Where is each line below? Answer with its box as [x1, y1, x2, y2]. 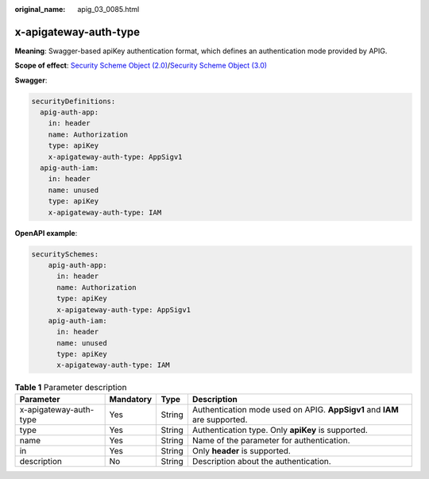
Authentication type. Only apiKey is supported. [191, 424, 369, 435]
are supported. [191, 414, 248, 425]
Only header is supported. [191, 445, 292, 456]
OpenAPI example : [14, 228, 78, 238]
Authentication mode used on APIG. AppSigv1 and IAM [191, 404, 399, 415]
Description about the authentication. [191, 455, 331, 466]
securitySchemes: [31, 249, 99, 258]
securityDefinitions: [31, 96, 116, 106]
